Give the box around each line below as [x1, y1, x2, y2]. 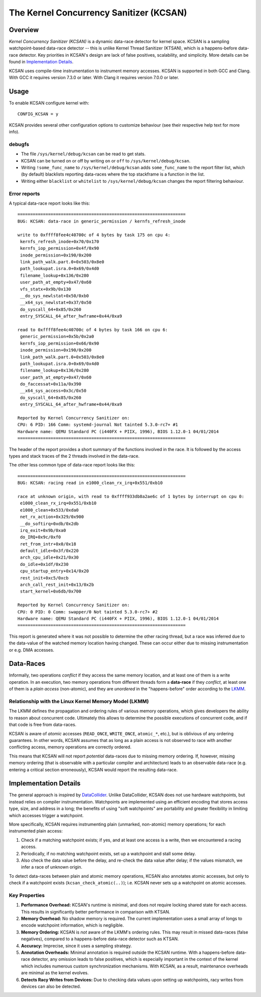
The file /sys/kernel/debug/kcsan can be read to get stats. [21, 151, 146, 157]
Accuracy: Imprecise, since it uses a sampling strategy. [21, 943, 132, 949]
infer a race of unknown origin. [21, 864, 83, 870]
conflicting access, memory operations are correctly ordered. [9, 744, 131, 750]
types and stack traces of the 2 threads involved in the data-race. [9, 453, 140, 459]
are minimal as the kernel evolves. [21, 970, 89, 976]
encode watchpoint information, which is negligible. [21, 922, 124, 928]
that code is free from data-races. [9, 722, 77, 727]
